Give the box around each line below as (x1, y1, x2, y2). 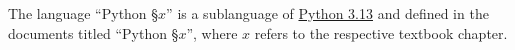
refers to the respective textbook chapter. (254, 22, 508, 43)
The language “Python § (8, 3, 159, 23)
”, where (186, 22, 238, 43)
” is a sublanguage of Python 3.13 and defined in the (166, 3, 489, 23)
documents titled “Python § (8, 22, 179, 43)
